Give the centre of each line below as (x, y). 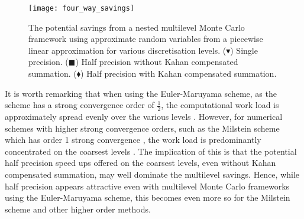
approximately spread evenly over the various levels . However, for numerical (144, 117)
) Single (244, 50)
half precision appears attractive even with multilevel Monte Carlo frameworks (147, 186)
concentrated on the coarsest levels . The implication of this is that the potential (151, 151)
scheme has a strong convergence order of (80, 105)
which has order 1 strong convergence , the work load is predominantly (133, 140)
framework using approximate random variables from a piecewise (146, 39)
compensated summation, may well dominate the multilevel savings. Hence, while (152, 174)
